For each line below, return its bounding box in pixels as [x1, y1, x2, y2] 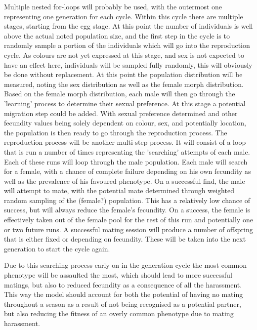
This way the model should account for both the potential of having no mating [4, 289, 243, 299]
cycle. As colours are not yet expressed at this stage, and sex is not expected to [4, 49, 244, 60]
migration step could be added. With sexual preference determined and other [4, 108, 238, 118]
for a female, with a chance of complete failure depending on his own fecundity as [4, 166, 251, 176]
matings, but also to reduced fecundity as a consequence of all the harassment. [4, 279, 242, 289]
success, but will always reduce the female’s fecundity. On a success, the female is [4, 205, 251, 215]
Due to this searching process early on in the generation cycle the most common [4, 260, 247, 270]
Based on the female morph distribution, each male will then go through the [4, 88, 235, 99]
